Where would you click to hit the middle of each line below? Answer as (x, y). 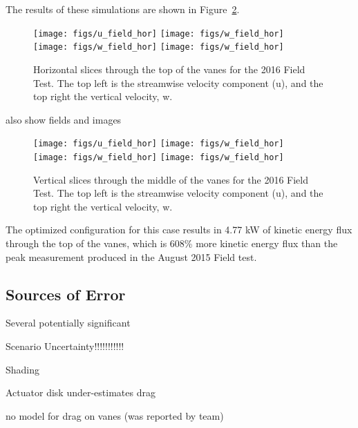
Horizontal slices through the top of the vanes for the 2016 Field (169, 69)
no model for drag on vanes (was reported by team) (115, 415)
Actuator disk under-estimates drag (81, 392)
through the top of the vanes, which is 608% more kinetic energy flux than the (172, 243)
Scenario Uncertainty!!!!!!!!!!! (65, 346)
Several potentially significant (68, 323)
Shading (23, 369)
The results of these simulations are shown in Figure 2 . (123, 9)
